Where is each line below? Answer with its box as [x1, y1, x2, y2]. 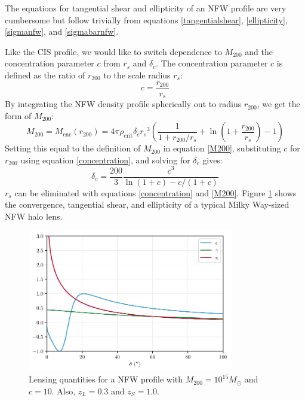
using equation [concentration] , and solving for [20, 153, 190, 166]
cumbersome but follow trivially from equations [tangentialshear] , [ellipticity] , [5, 13, 288, 26]
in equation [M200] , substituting [163, 142, 281, 154]
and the [245, 45, 273, 57]
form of [5, 109, 32, 121]
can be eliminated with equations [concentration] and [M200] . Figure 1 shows [14, 186, 297, 199]
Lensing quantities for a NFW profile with [29, 373, 183, 385]
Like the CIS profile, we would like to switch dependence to [5, 45, 222, 57]
